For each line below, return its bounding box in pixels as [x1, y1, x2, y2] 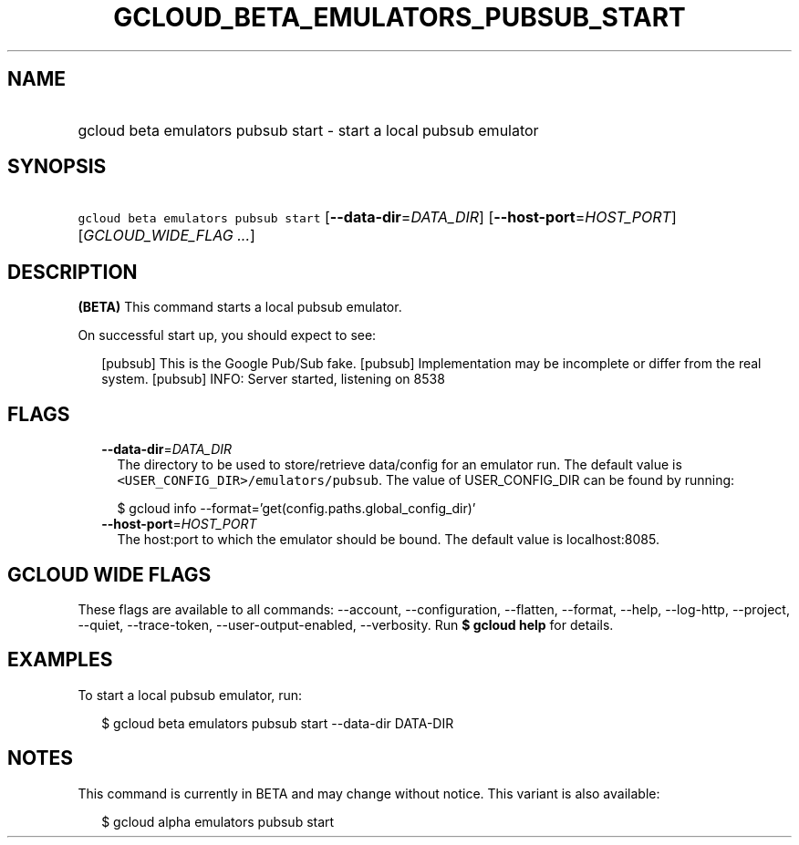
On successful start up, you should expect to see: [78, 327, 377, 344]
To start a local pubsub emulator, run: [78, 686, 303, 703]
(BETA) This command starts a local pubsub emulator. [78, 299, 402, 315]
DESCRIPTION [7, 260, 138, 283]
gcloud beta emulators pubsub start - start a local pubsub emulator [78, 120, 539, 139]
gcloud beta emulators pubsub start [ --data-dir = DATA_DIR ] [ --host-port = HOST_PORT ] [78, 208, 677, 227]
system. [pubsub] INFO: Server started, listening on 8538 [101, 371, 445, 387]
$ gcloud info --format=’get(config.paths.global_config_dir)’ [117, 500, 476, 517]
